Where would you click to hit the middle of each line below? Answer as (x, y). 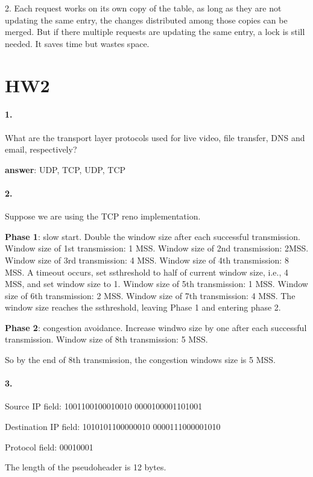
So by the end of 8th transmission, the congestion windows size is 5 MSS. (140, 360)
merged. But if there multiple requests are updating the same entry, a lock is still (155, 32)
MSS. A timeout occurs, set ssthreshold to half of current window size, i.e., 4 (147, 272)
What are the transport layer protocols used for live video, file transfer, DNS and (155, 137)
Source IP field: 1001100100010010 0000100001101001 (104, 406)
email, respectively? (41, 149)
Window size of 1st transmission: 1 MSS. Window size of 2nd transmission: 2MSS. (157, 248)
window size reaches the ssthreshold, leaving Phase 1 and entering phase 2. (143, 307)
